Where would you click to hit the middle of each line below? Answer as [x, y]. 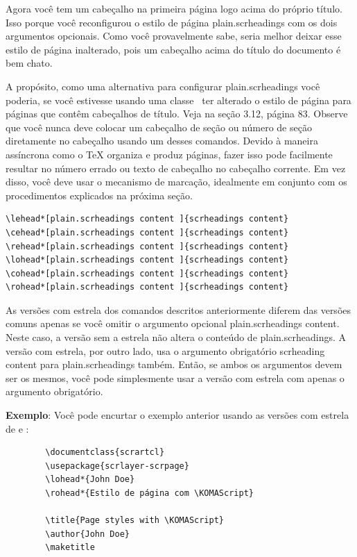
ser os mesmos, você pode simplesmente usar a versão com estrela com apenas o [175, 377]
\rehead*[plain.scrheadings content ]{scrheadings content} [147, 246]
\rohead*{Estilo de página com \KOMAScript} [149, 493]
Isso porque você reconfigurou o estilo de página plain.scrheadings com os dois [172, 22]
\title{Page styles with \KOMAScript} [134, 521]
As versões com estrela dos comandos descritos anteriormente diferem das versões [178, 309]
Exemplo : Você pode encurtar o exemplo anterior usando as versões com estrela [177, 415]
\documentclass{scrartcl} [105, 452]
